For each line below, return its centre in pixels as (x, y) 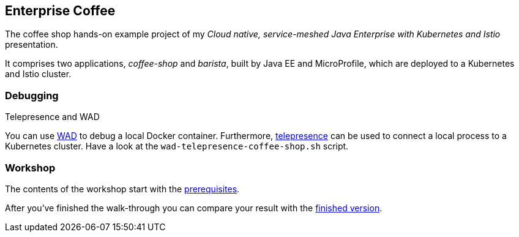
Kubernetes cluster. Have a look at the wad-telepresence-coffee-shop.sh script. (177, 146)
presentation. (32, 45)
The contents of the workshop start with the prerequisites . (122, 189)
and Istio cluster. (38, 74)
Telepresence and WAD (52, 117)
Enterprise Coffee (60, 11)
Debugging (32, 95)
